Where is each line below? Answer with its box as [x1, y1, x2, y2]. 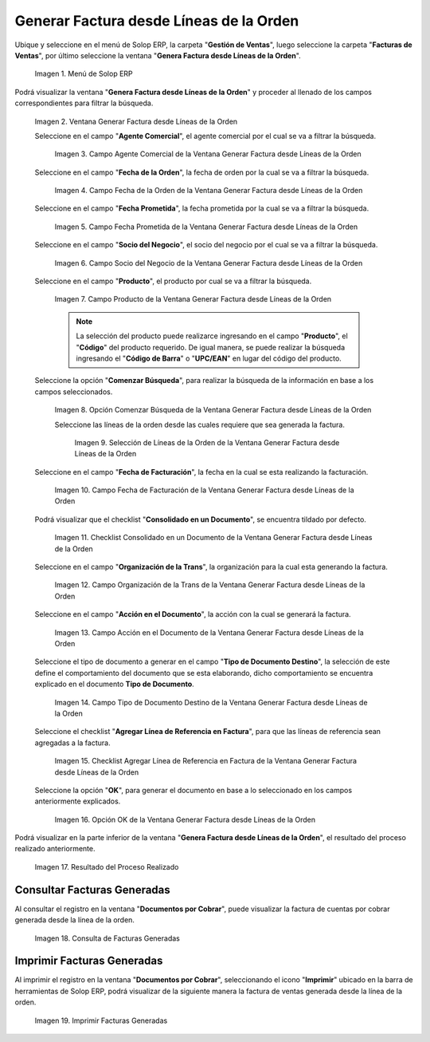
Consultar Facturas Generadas [14, 882, 170, 897]
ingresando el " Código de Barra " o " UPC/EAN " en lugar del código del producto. [76, 353, 342, 363]
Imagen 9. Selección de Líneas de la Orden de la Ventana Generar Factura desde [74, 437, 340, 447]
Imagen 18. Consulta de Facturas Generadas [34, 933, 181, 943]
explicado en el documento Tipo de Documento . [34, 679, 194, 689]
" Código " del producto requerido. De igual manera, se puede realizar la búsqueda [76, 342, 346, 352]
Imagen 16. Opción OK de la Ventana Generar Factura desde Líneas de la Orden [54, 815, 316, 824]
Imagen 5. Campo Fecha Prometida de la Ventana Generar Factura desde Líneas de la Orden [54, 222, 358, 231]
